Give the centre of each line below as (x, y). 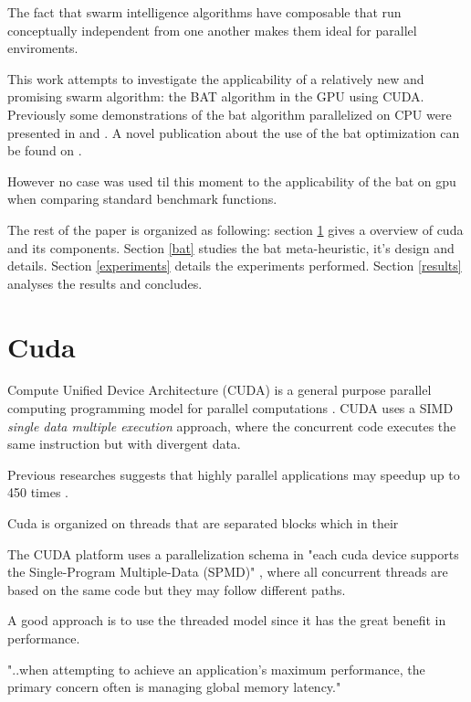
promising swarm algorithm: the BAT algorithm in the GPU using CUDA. (216, 96)
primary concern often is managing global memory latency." (174, 687)
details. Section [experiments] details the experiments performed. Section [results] (235, 266)
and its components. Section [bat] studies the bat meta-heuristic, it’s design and (231, 247)
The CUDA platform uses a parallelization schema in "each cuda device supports (233, 553)
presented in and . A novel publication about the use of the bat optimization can (234, 132)
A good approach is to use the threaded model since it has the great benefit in (227, 620)
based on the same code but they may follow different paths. (177, 589)
